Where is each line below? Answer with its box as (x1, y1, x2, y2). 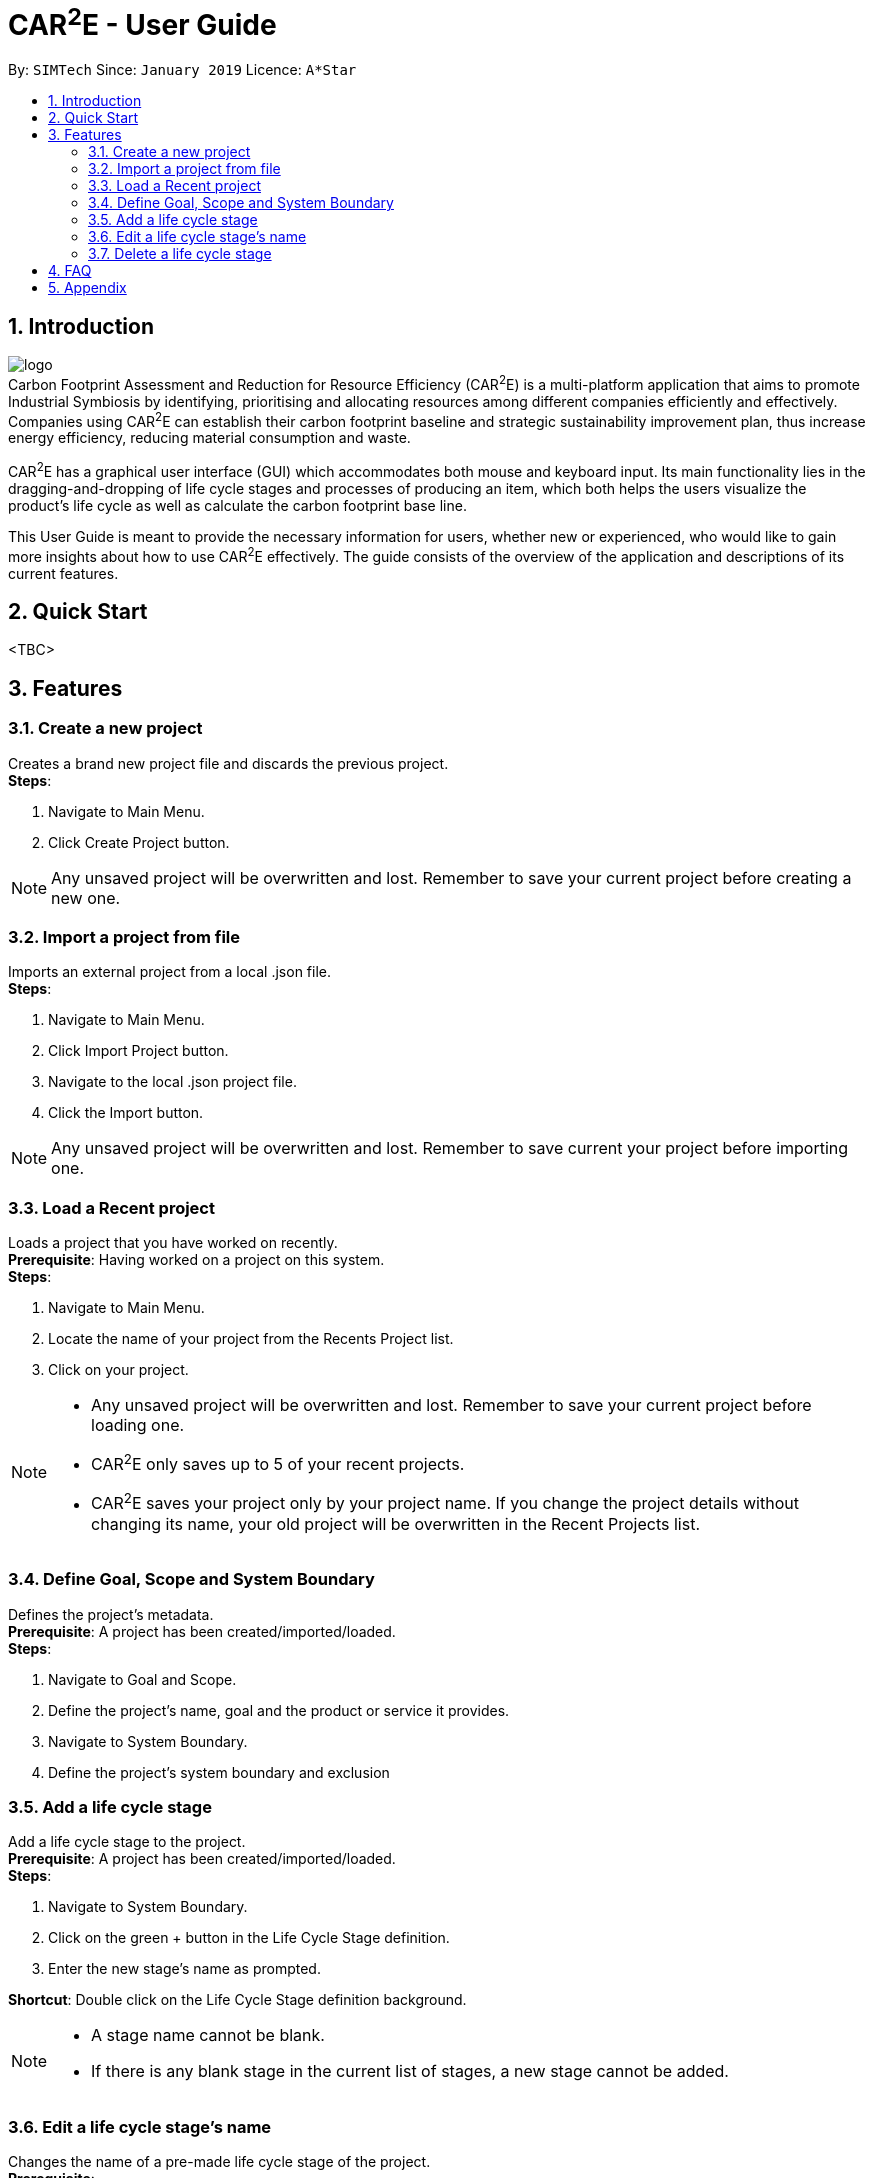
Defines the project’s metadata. (8, 1605, 214, 1623)
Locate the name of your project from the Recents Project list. (48, 1330, 454, 1348)
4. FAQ (48, 262, 92, 280)
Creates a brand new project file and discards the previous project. (8, 754, 449, 772)
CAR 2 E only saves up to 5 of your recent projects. (91, 1451, 465, 1475)
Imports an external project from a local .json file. (8, 963, 332, 981)
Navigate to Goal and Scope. (48, 1670, 237, 1688)
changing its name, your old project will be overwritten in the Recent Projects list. (91, 1513, 700, 1534)
